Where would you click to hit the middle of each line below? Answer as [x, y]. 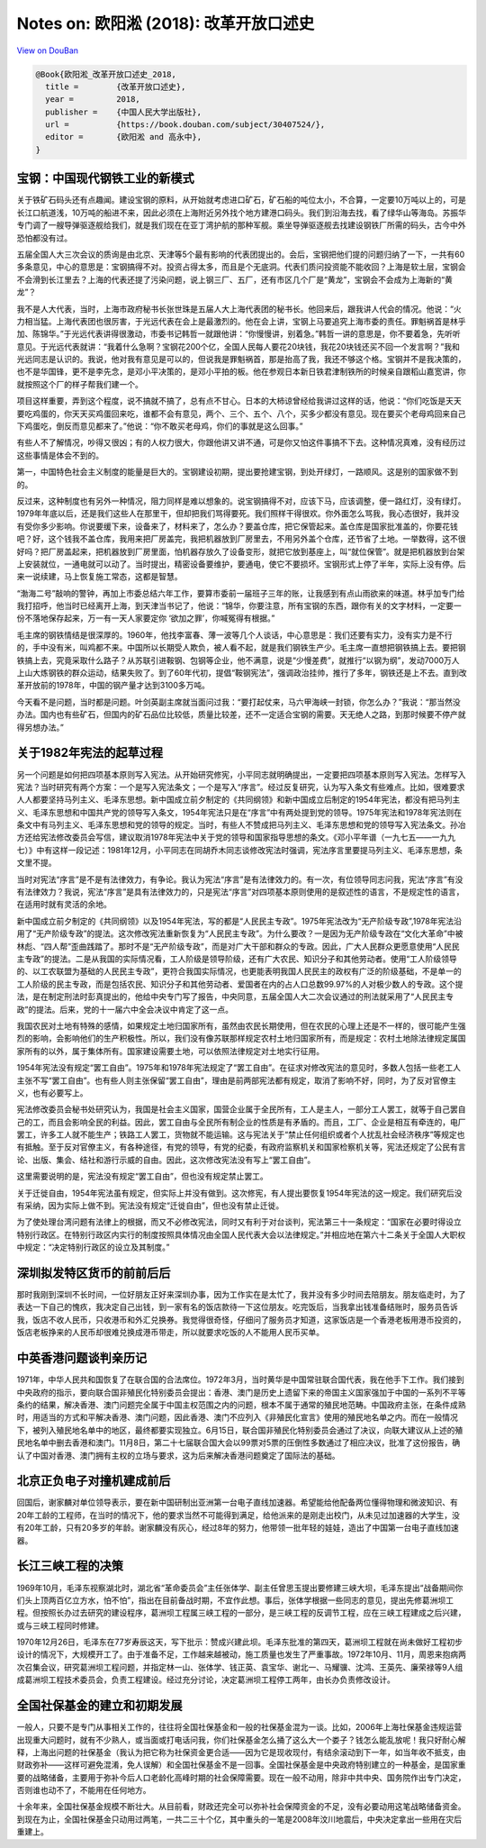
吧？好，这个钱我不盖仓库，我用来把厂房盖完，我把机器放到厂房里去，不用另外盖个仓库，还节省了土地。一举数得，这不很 [241, 539]
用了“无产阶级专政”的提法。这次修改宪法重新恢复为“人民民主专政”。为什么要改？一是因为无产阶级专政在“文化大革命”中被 [240, 933]
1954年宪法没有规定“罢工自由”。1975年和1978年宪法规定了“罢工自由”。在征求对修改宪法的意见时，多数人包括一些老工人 [239, 1068]
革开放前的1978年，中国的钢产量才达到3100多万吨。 [113, 686]
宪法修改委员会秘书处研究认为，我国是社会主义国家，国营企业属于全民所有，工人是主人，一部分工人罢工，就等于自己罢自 [241, 1109]
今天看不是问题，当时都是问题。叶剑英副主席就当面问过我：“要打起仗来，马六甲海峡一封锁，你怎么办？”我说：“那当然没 [238, 702]
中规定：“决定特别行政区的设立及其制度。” [93, 1247]
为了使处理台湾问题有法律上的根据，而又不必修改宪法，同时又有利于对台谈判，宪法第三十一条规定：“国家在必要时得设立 [239, 1222]
